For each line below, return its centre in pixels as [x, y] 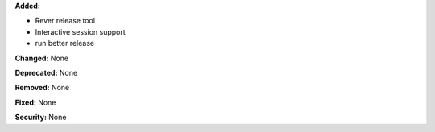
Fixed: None [35, 102]
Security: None [41, 118]
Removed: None [42, 88]
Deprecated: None [46, 72]
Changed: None [41, 58]
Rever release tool [65, 21]
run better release [65, 43]
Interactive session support [81, 31]
